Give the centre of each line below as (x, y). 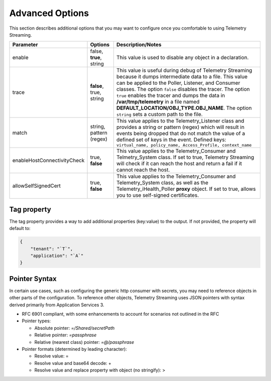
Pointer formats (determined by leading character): (75, 349)
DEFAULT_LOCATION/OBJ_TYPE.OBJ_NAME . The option (184, 108)
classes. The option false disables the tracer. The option (183, 89)
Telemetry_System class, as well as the (162, 183)
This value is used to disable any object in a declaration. (182, 58)
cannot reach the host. (143, 170)
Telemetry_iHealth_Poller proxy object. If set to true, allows (186, 189)
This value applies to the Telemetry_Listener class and (180, 121)
